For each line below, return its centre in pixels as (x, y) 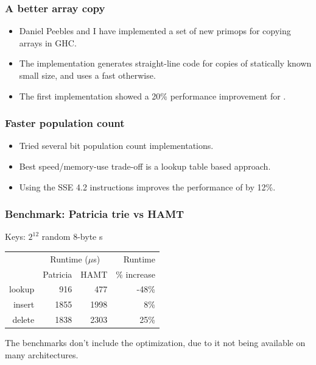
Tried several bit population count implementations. (116, 146)
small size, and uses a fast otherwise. (87, 75)
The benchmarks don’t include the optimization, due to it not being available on (155, 343)
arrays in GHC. (48, 42)
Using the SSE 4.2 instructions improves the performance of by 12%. (147, 186)
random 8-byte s (72, 237)
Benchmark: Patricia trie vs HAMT (95, 214)
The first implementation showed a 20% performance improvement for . (153, 96)
